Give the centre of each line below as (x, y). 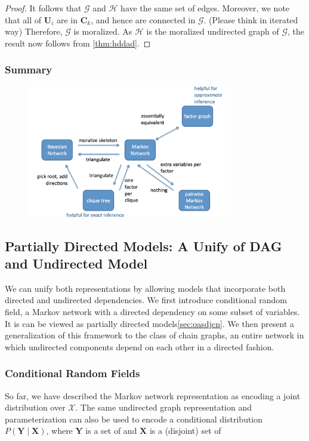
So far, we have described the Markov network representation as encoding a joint (153, 395)
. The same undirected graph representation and (164, 407)
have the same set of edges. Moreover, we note (205, 8)
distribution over (35, 407)
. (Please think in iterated (251, 19)
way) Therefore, (34, 31)
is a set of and (111, 431)
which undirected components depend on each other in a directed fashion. (140, 346)
